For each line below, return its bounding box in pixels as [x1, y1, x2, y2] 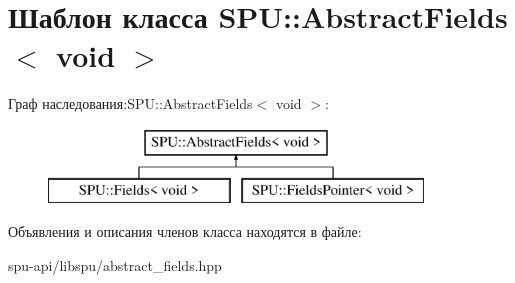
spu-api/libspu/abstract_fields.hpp [8, 254, 222, 275]
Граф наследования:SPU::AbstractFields [8, 93, 253, 114]
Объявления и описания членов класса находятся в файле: [8, 221, 362, 242]
